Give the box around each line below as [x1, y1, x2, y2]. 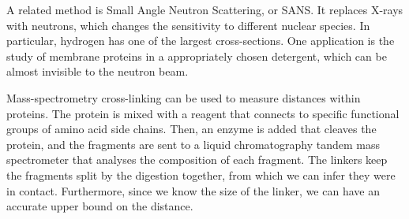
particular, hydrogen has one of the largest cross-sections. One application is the [6, 32, 395, 49]
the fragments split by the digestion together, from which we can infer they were [6, 166, 396, 183]
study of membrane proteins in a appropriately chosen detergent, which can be [6, 47, 387, 64]
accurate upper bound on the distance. [6, 198, 193, 214]
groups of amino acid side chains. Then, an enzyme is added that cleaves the [6, 121, 377, 137]
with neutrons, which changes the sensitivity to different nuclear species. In [6, 17, 370, 33]
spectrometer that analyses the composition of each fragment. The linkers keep [6, 151, 388, 168]
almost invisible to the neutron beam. [6, 63, 189, 80]
